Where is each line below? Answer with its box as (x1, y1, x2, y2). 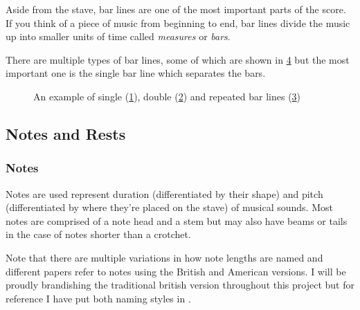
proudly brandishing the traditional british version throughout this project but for (6, 277, 354, 292)
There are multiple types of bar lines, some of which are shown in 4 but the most (6, 52, 350, 66)
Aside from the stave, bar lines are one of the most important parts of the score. (6, 2, 346, 16)
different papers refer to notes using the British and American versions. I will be (6, 264, 346, 278)
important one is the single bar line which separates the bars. (6, 66, 266, 80)
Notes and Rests (6, 122, 126, 144)
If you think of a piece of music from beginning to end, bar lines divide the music (6, 15, 350, 30)
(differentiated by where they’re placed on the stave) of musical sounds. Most (6, 200, 333, 215)
